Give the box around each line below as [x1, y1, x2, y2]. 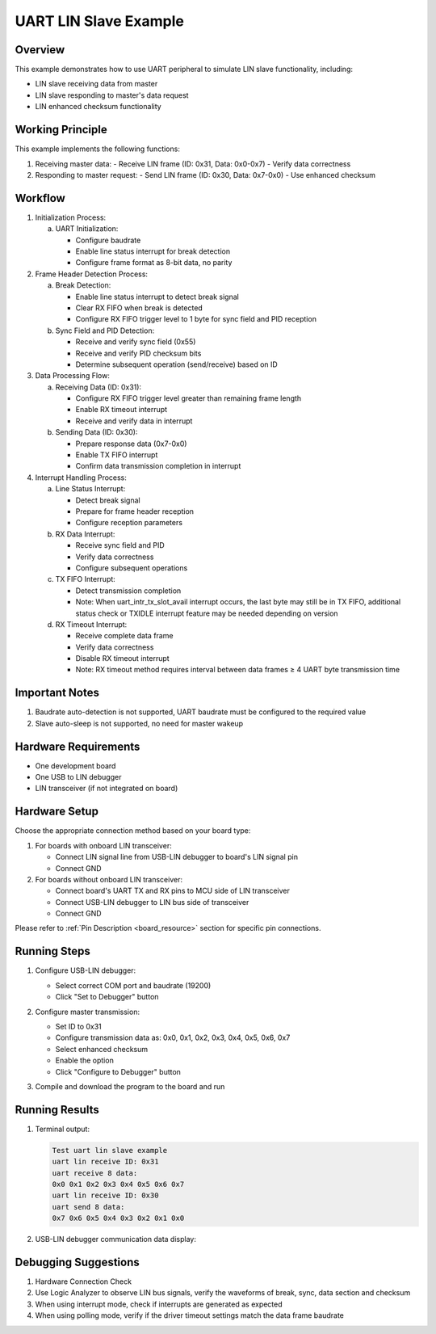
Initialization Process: [35, 213, 107, 222]
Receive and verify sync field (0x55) [75, 337, 196, 347]
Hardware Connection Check [35, 1277, 132, 1286]
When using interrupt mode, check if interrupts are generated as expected [35, 1299, 283, 1309]
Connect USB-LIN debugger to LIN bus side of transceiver [55, 897, 249, 907]
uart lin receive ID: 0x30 [52, 1191, 159, 1200]
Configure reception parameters [75, 518, 183, 528]
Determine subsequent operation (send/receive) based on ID [75, 360, 278, 369]
